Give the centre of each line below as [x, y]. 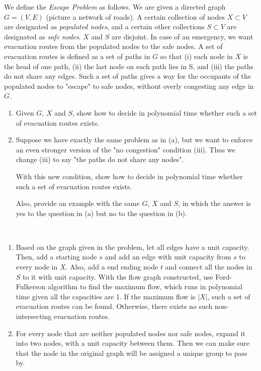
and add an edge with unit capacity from [168, 257]
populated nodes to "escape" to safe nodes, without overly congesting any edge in [129, 86]
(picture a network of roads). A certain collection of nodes [135, 16]
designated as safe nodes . [42, 36]
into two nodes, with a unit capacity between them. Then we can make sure [133, 343]
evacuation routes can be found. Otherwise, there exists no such [114, 306]
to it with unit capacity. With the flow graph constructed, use [118, 276]
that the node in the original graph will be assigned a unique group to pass [132, 353]
